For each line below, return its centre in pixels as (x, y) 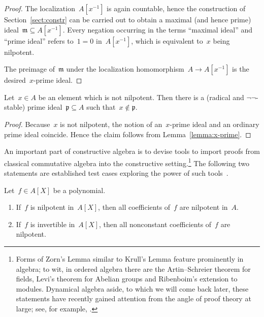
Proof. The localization (40, 8)
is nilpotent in (52, 207)
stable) (15, 107)
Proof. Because (27, 124)
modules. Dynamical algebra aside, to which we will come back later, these (132, 288)
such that (101, 107)
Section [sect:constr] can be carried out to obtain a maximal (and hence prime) (128, 19)
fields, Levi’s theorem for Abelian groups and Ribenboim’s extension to (127, 279)
